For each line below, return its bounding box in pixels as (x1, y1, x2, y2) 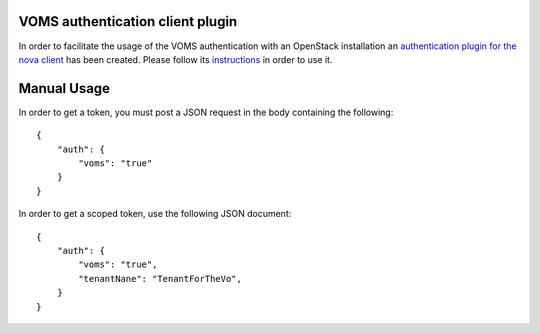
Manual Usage (18, 80, 110, 97)
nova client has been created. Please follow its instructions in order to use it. (18, 53, 333, 65)
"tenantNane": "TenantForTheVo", (78, 273, 242, 284)
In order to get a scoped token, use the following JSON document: (18, 208, 292, 220)
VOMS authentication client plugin (18, 13, 238, 30)
